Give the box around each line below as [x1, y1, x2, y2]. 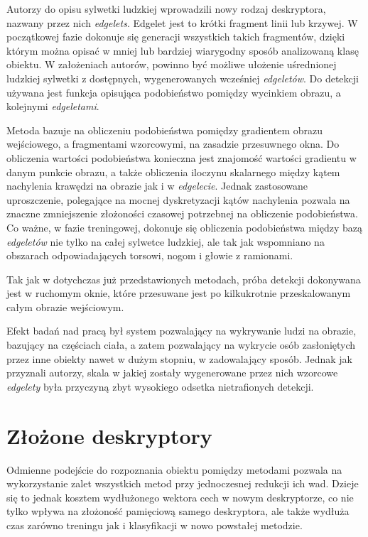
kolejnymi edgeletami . [6, 99, 99, 114]
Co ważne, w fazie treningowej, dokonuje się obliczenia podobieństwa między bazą [6, 219, 363, 234]
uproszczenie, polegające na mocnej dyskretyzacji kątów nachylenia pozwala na [6, 192, 350, 207]
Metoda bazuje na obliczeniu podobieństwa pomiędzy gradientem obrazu [6, 122, 323, 137]
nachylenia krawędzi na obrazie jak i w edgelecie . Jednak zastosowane [6, 178, 308, 193]
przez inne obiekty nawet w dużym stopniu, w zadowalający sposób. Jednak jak [6, 351, 352, 366]
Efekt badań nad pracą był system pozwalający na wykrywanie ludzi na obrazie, [6, 323, 357, 338]
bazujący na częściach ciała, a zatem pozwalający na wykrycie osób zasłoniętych [6, 337, 356, 352]
